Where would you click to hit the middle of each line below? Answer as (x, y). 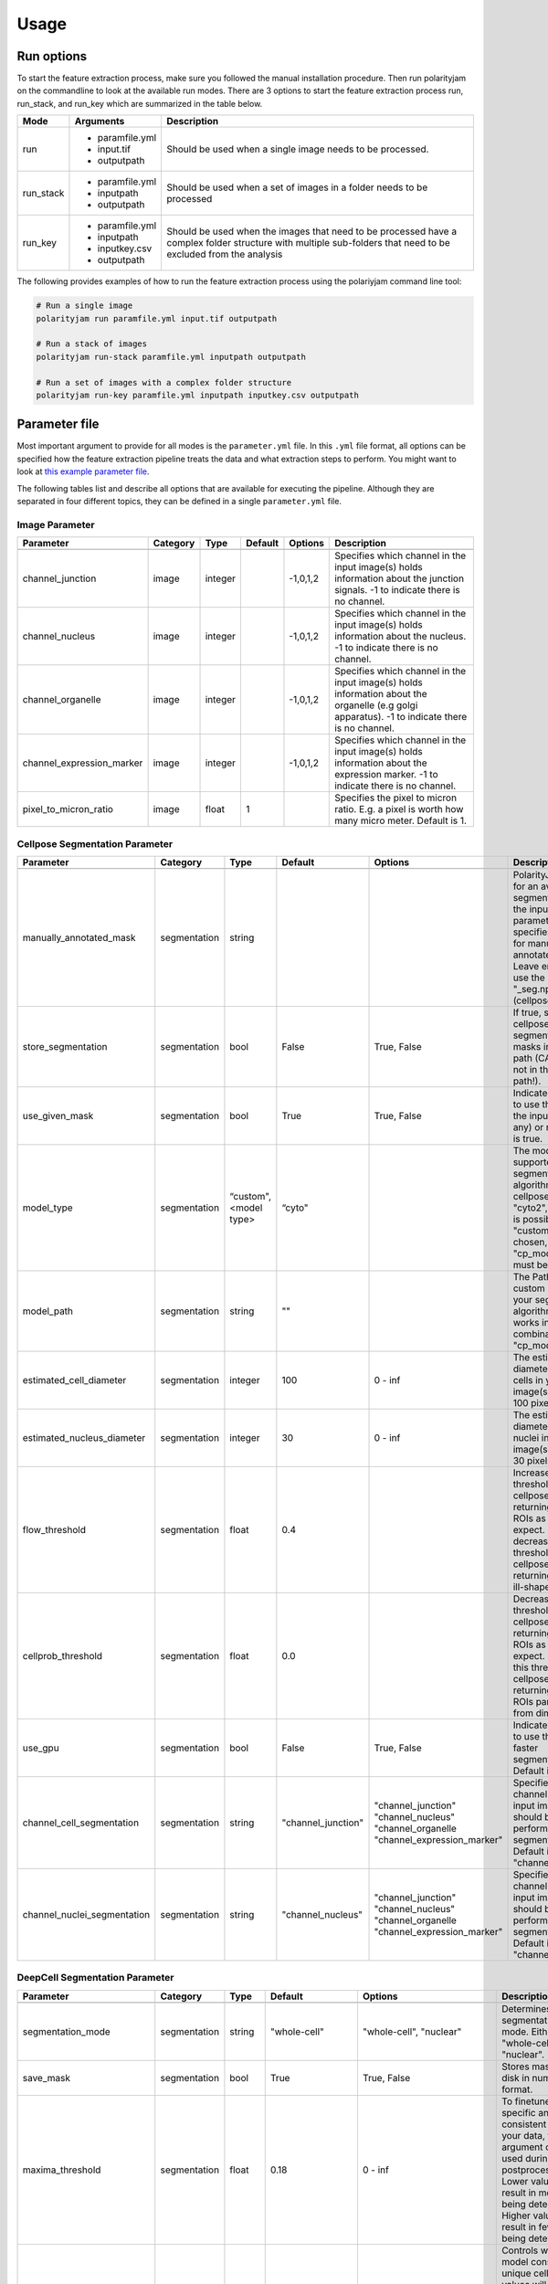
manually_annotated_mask (79, 937)
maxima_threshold (62, 2170)
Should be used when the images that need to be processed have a (311, 231)
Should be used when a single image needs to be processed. (298, 149)
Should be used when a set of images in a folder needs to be (297, 187)
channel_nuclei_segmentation (86, 1914)
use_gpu (41, 1748)
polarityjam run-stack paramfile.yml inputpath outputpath (171, 357)
